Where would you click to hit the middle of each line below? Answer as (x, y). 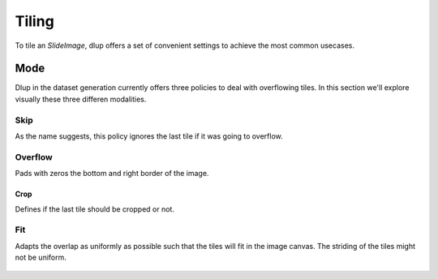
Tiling (34, 21)
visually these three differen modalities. (81, 99)
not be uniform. (41, 258)
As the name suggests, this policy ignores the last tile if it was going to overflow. (149, 136)
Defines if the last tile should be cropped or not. (94, 209)
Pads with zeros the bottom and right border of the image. (112, 174)
